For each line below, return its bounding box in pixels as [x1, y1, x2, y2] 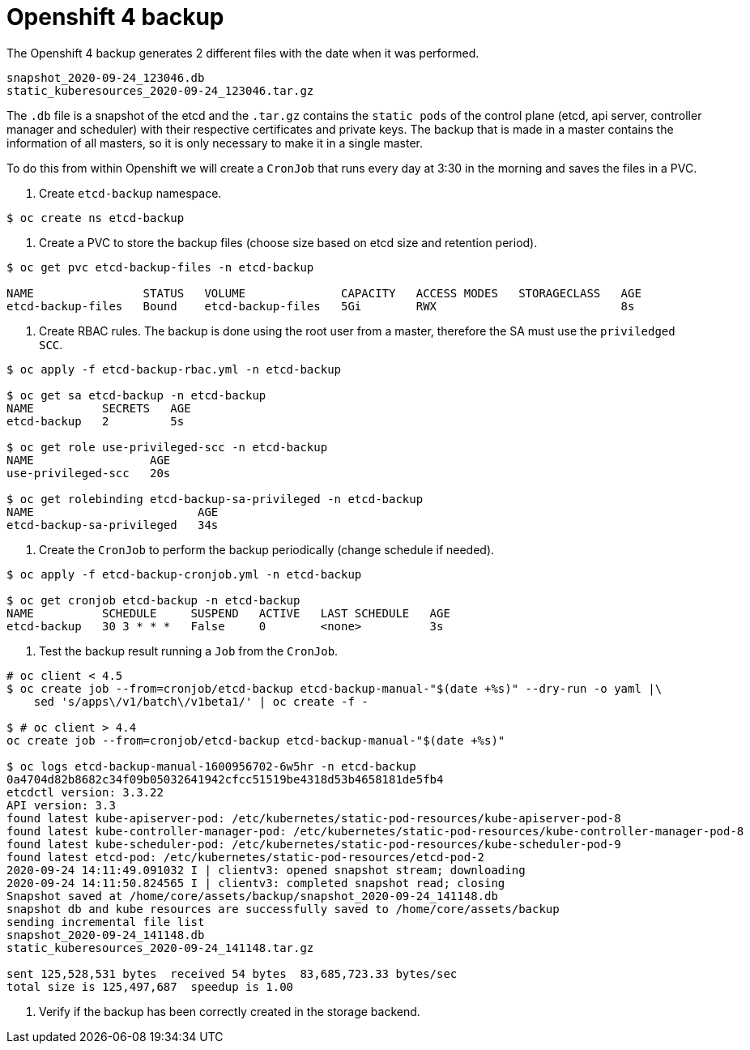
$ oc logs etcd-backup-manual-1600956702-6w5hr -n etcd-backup [6, 759, 416, 773]
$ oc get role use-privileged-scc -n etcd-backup [6, 440, 328, 454]
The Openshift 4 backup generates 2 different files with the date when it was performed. [6, 45, 479, 60]
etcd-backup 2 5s [6, 414, 185, 428]
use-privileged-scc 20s [6, 466, 171, 480]
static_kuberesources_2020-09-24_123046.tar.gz [6, 83, 314, 97]
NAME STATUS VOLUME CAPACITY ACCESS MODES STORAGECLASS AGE [6, 286, 641, 300]
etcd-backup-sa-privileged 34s [6, 518, 219, 531]
